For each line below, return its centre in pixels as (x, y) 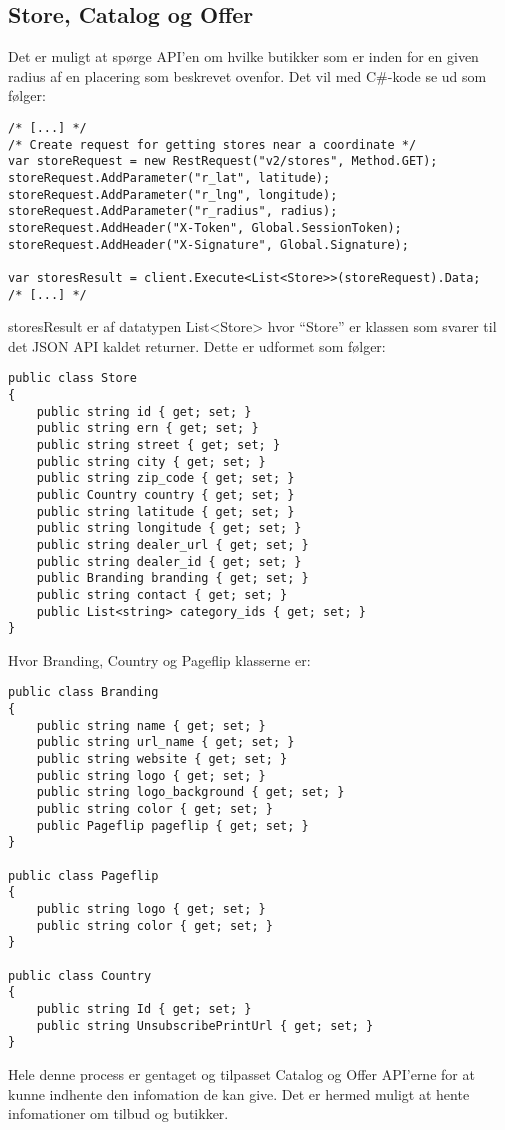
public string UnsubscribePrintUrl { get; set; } (205, 1025)
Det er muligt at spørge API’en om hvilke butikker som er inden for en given (243, 56)
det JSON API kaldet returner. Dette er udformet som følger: (197, 345)
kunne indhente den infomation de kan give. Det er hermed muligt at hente (239, 1093)
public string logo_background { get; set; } (190, 792)
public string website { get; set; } (162, 759)
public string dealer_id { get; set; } (169, 561)
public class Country (80, 975)
